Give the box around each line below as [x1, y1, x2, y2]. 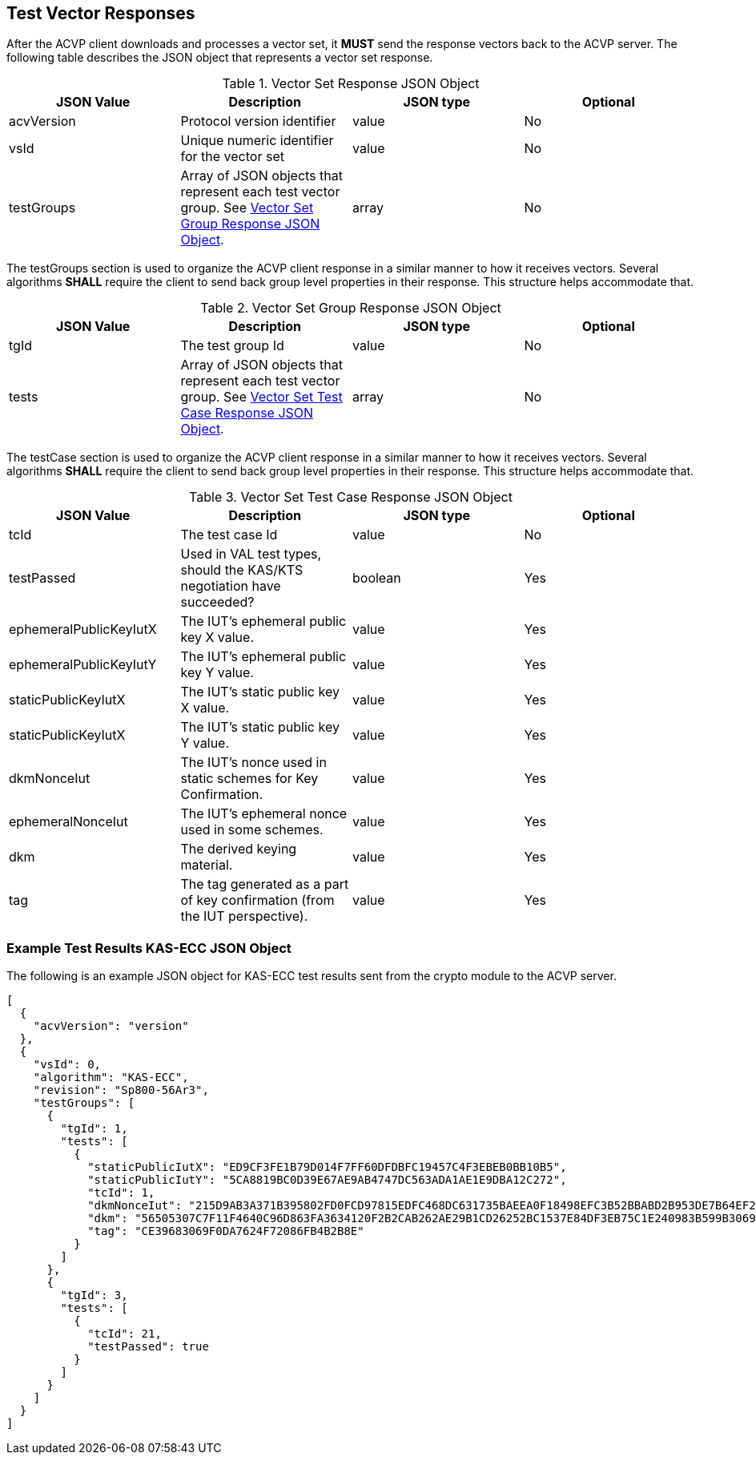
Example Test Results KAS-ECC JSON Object [6, 939, 292, 956]
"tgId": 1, [60, 1122, 128, 1136]
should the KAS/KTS [180, 562, 304, 579]
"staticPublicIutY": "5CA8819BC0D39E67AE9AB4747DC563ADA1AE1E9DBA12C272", [87, 1173, 567, 1187]
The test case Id [180, 527, 278, 543]
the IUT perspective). [180, 908, 308, 925]
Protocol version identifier [180, 113, 336, 130]
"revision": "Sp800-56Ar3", [33, 1084, 209, 1097]
